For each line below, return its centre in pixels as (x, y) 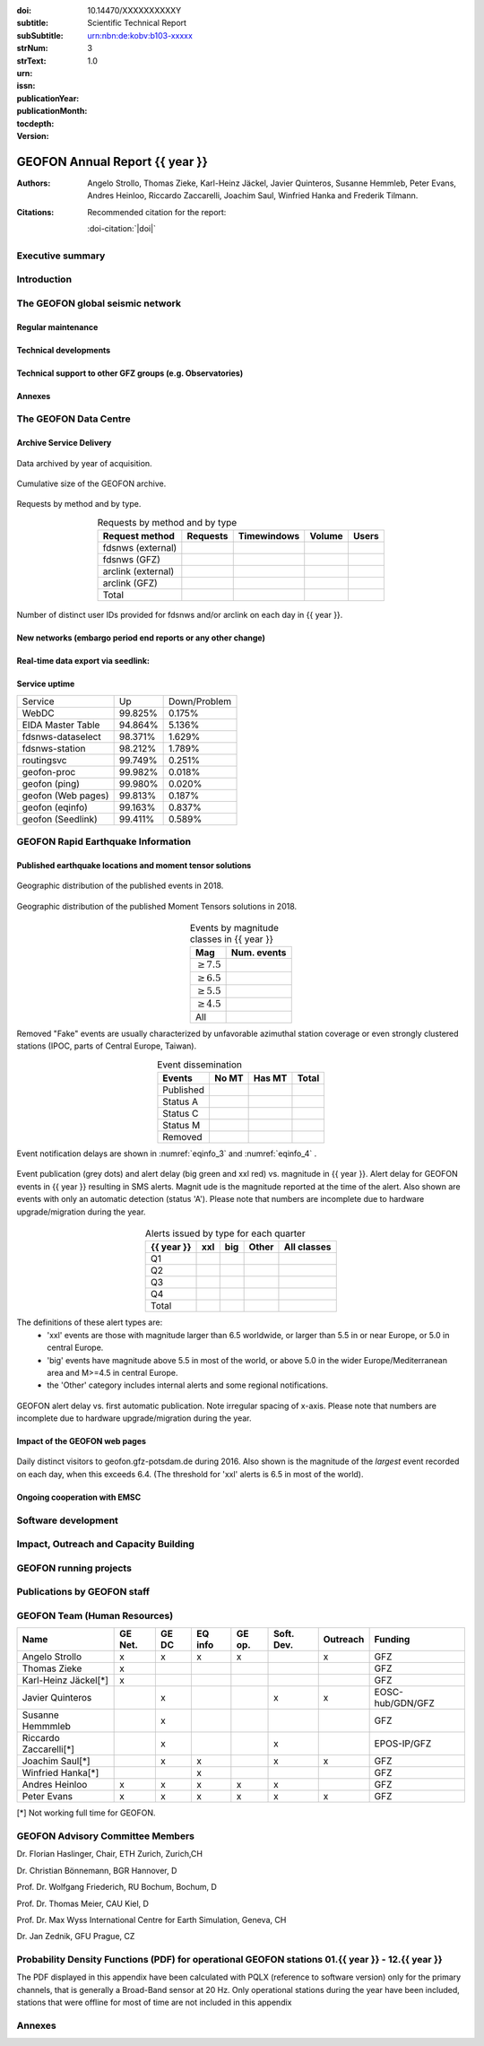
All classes (307, 1247)
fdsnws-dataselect (62, 736)
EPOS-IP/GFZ (403, 1744)
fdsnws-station (54, 748)
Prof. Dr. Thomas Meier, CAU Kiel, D (83, 1903)
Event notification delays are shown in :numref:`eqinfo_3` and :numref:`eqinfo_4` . (167, 1154)
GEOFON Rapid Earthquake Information (104, 841)
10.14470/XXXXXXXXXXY (134, 10)
